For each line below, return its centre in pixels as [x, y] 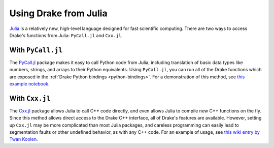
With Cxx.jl [30, 98]
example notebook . [30, 84]
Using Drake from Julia [58, 13]
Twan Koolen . [24, 139]
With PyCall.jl [36, 50]
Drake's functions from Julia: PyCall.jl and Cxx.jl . [66, 35]
